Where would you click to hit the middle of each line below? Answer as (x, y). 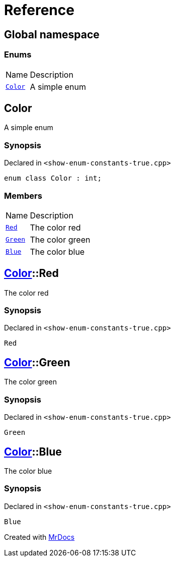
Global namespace (52, 34)
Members (23, 195)
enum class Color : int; (53, 178)
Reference (39, 10)
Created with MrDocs (39, 537)
